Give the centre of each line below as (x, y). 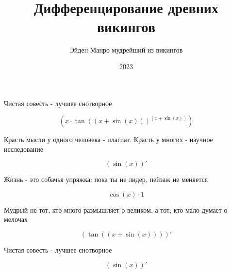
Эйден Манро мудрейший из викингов (126, 50)
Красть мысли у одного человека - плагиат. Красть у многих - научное (108, 139)
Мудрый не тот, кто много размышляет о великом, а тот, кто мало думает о (116, 209)
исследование (24, 149)
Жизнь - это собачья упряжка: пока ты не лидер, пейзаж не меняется (106, 179)
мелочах (16, 219)
